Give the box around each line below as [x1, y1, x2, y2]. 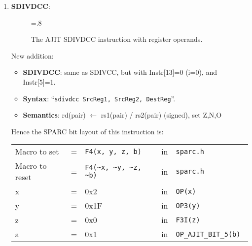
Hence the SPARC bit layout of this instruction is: [11, 126, 164, 136]
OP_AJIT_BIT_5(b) [176, 230, 241, 238]
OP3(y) [176, 201, 200, 210]
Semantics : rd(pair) [23, 110, 86, 120]
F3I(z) [176, 215, 200, 224]
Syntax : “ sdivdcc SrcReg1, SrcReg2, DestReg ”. [23, 93, 176, 103]
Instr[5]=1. [23, 76, 56, 87]
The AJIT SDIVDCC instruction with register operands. [31, 34, 203, 44]
